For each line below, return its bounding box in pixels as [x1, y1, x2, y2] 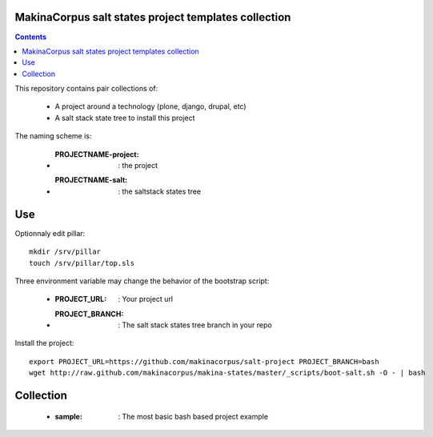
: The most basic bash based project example [118, 411, 268, 421]
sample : [54, 411, 83, 421]
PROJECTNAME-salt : [54, 175, 128, 185]
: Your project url [118, 295, 174, 304]
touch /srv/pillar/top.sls [29, 259, 135, 267]
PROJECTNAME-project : [54, 149, 139, 159]
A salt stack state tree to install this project [54, 113, 195, 122]
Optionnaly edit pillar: [14, 228, 86, 238]
